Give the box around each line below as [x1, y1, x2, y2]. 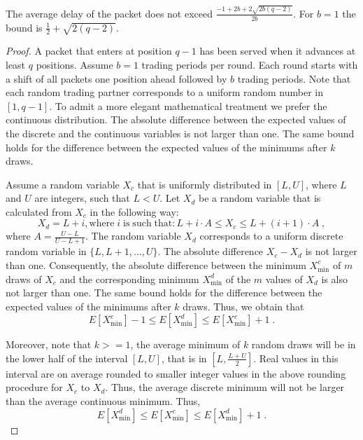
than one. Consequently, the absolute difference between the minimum [6, 257, 306, 272]
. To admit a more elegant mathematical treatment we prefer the [49, 98, 327, 113]
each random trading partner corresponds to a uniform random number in [6, 85, 324, 99]
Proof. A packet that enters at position [6, 43, 172, 58]
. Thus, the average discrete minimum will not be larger [105, 380, 345, 394]
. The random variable [85, 228, 181, 243]
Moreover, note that [6, 337, 92, 352]
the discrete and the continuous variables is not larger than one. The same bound [6, 125, 355, 140]
